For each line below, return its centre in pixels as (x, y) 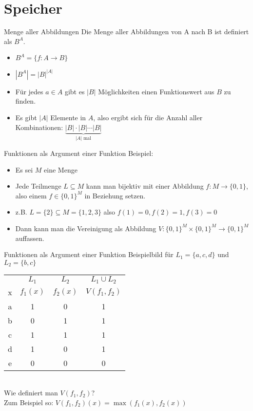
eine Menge (61, 169)
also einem (31, 195)
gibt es (75, 91)
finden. (26, 101)
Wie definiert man (31, 393)
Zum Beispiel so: (29, 402)
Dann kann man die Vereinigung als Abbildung (86, 228)
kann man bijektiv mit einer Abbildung (145, 186)
